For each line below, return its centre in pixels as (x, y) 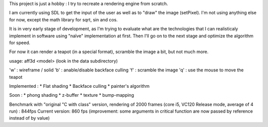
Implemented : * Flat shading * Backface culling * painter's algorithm (79, 86)
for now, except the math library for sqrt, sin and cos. (64, 19)
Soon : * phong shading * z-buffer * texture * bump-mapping (71, 95)
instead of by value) (30, 118)
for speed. (20, 43)
